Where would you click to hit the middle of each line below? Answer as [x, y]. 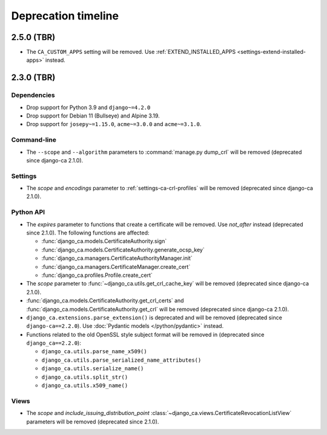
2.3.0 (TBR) [33, 78]
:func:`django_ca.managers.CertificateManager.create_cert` [116, 267]
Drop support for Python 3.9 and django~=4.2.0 [88, 107]
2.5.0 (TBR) [33, 37]
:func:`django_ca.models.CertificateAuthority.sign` [104, 241]
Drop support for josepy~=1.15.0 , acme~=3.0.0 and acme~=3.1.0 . [114, 124]
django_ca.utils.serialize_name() [93, 369]
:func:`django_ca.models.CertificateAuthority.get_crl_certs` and [105, 301]
